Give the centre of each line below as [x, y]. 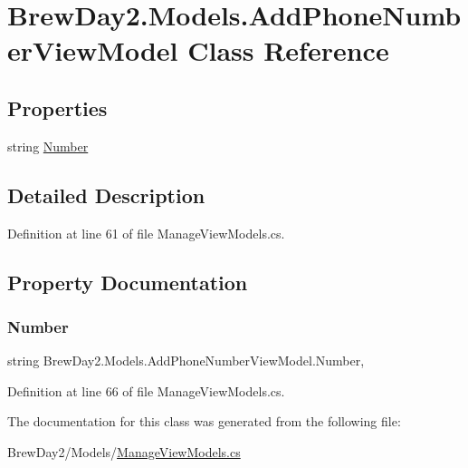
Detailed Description [106, 195]
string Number [48, 146]
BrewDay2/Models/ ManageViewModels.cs [124, 451]
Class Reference [288, 50]
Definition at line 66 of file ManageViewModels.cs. [146, 390]
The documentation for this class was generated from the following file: [204, 421]
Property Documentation [128, 282]
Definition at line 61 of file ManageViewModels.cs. [146, 233]
